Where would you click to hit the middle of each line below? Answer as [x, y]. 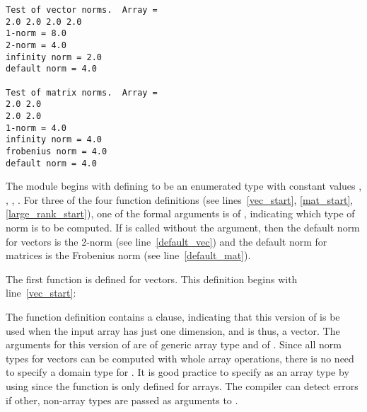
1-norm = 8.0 [36, 34]
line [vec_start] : [41, 293]
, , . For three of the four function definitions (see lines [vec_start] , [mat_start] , [180, 199]
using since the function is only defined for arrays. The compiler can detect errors [182, 385]
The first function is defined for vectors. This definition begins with [152, 279]
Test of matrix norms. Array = [82, 92]
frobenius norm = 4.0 [57, 151]
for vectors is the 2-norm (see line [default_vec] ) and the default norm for [167, 241]
